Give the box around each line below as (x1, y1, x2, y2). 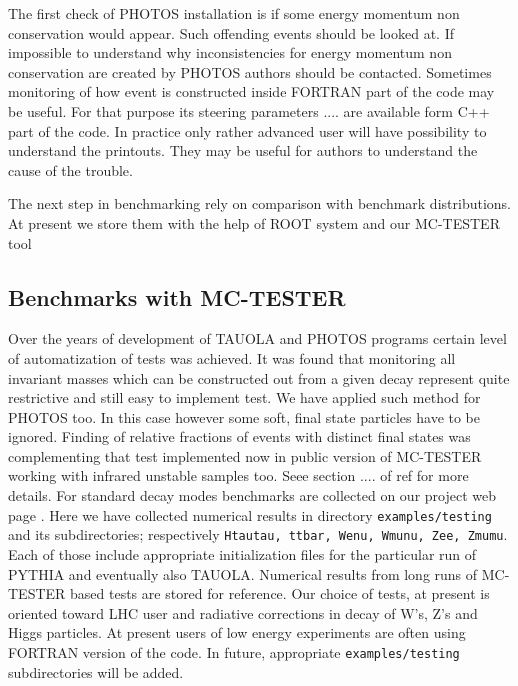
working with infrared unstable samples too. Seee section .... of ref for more (8, 465, 469, 486)
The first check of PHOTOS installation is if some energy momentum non (8, 3, 460, 23)
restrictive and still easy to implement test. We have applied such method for (8, 387, 481, 408)
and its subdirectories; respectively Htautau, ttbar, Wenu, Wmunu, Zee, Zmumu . (8, 524, 508, 545)
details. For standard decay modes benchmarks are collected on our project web (8, 485, 496, 506)
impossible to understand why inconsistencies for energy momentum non (8, 42, 452, 63)
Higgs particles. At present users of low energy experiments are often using (8, 622, 466, 643)
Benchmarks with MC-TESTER (8, 281, 346, 312)
